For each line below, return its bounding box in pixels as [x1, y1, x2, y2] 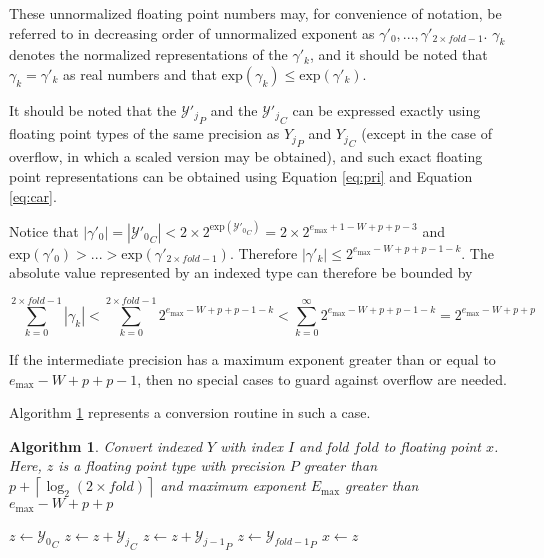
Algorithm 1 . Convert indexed [9, 435, 203, 456]
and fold [299, 435, 349, 456]
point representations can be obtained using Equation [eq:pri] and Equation [9, 166, 473, 187]
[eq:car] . [9, 185, 57, 206]
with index [220, 435, 283, 456]
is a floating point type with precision [58, 455, 285, 476]
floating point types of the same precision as [9, 123, 280, 144]
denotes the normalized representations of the [9, 44, 288, 65]
